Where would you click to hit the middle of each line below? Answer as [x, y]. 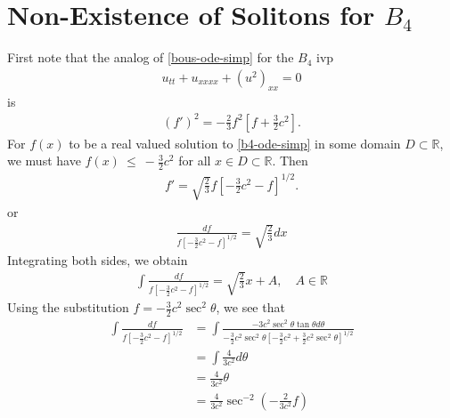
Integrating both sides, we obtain [98, 259]
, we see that [250, 307]
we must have [44, 161]
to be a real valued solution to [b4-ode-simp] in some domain [235, 143]
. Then [290, 161]
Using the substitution [68, 307]
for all [195, 161]
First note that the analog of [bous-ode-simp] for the [151, 57]
